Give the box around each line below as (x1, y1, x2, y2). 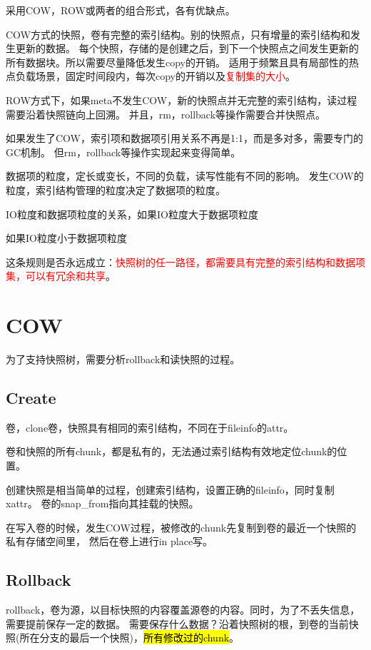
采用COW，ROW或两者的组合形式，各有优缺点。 (6, 3, 235, 17)
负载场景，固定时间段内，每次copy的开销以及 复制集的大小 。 (15, 68, 295, 83)
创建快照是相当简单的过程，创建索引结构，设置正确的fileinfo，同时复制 (6, 482, 335, 497)
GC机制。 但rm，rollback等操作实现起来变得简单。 (6, 144, 241, 159)
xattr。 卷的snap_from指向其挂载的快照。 (6, 496, 199, 511)
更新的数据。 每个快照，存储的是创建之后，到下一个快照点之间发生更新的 (15, 41, 359, 56)
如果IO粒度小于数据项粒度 (6, 230, 127, 245)
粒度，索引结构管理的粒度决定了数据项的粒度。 (6, 182, 225, 197)
